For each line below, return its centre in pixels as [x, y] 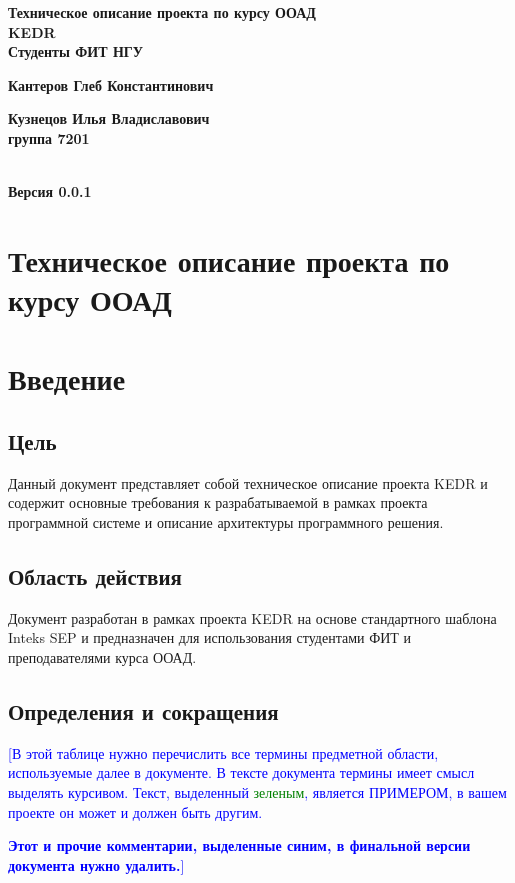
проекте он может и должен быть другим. [135, 811]
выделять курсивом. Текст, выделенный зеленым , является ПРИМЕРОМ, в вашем [257, 792]
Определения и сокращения [143, 711]
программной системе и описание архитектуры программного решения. [226, 522]
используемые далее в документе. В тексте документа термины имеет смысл [241, 772]
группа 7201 [49, 137]
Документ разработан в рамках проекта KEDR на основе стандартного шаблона [252, 617]
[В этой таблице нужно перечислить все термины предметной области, [223, 752]
